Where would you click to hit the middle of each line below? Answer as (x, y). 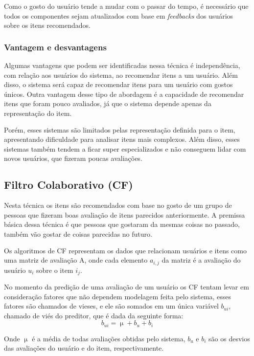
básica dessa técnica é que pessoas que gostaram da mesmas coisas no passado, (122, 224)
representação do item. (38, 113)
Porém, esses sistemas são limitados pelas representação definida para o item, (120, 129)
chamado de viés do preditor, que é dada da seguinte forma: (94, 315)
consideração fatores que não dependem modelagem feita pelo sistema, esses (118, 296)
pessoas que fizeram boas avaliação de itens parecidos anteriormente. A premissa (125, 214)
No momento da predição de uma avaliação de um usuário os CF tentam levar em (127, 287)
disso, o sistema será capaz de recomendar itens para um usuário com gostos (118, 84)
